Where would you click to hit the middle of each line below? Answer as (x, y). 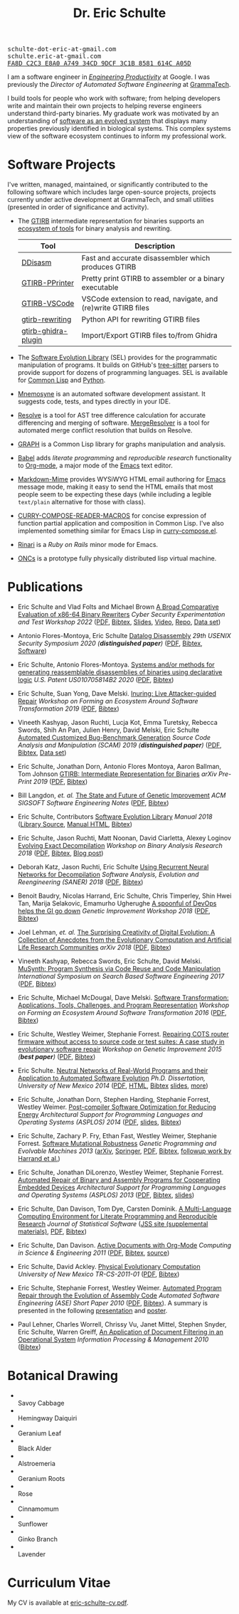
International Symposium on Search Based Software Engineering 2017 (121, 977)
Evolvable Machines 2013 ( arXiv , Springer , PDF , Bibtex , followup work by (124, 1151)
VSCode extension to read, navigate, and (150, 299)
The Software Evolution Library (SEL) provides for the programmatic (117, 358)
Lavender (32, 1554)
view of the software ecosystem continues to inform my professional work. (117, 136)
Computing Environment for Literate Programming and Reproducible (117, 1216)
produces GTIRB (109, 267)
